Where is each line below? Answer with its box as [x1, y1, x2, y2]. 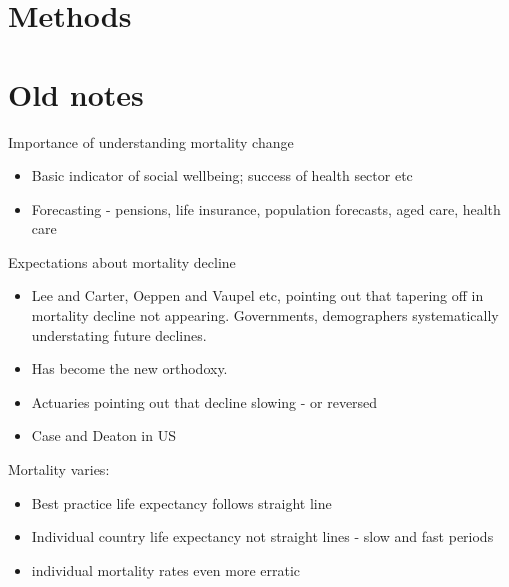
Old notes [8, 73, 144, 114]
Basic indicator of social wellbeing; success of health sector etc [31, 165, 413, 186]
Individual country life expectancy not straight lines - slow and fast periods [31, 526, 494, 547]
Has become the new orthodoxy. [31, 358, 228, 379]
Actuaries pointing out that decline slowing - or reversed [31, 391, 378, 412]
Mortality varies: [8, 459, 110, 480]
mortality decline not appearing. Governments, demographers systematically [31, 305, 499, 326]
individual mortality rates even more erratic [31, 559, 301, 580]
